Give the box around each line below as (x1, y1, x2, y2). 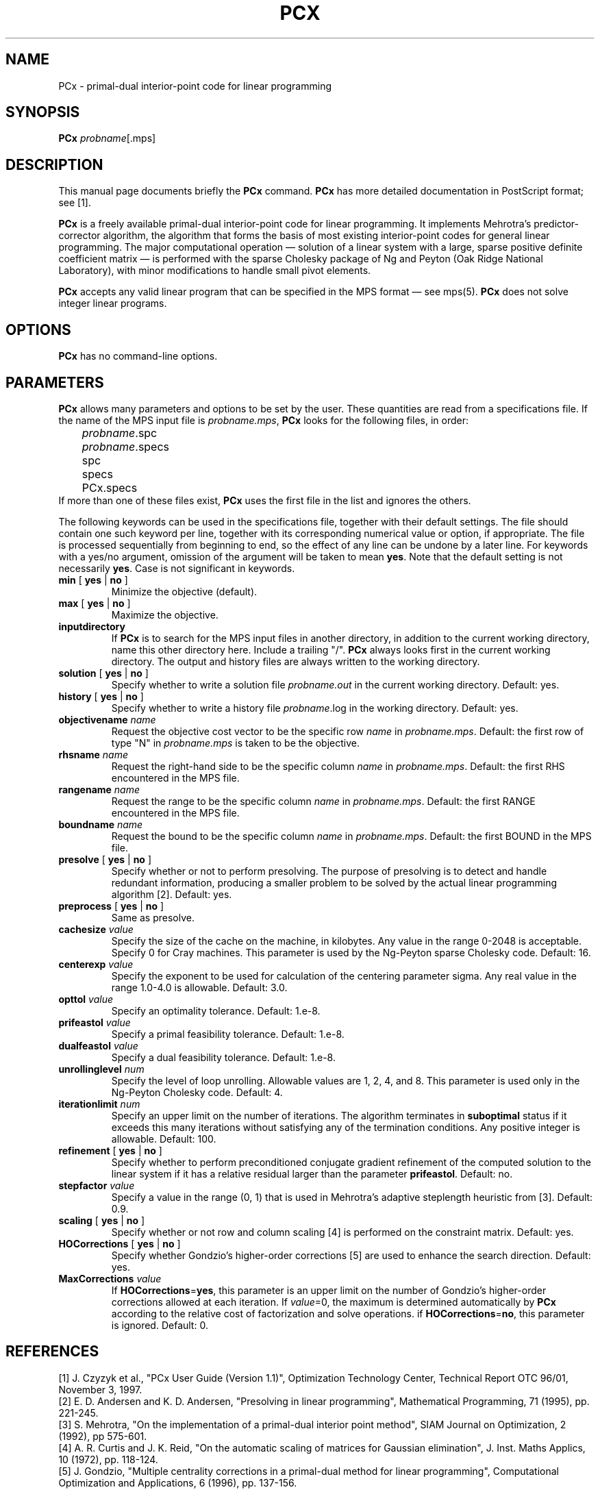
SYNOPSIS (5, 103, 80, 121)
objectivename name (58, 713, 156, 725)
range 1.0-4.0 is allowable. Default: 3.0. (111, 981, 288, 993)
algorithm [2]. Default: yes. (111, 888, 232, 900)
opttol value (58, 993, 114, 1005)
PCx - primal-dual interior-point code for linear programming (58, 79, 332, 92)
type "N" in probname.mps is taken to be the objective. (111, 736, 360, 749)
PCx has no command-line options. (58, 350, 218, 362)
